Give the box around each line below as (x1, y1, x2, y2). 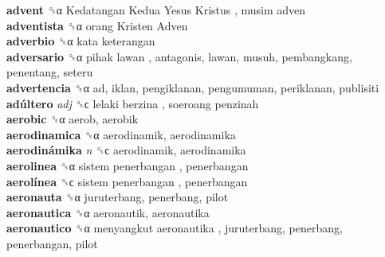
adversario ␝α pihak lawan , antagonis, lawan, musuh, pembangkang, (6, 48, 352, 64)
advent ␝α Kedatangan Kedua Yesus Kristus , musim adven (6, 2, 306, 18)
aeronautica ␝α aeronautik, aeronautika (6, 204, 210, 220)
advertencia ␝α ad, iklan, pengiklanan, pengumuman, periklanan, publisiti (6, 79, 379, 95)
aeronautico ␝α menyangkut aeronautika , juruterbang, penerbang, (6, 220, 343, 236)
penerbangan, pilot (6, 235, 98, 251)
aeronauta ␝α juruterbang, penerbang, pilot (6, 189, 229, 205)
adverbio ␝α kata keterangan (6, 33, 155, 49)
